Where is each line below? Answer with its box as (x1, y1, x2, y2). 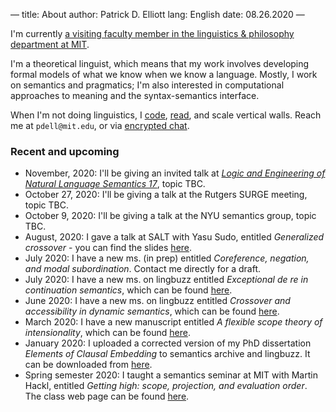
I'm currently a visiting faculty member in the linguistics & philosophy (10, 28, 295, 39)
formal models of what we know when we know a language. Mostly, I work (10, 69, 318, 80)
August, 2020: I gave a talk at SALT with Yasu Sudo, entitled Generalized (24, 231, 325, 243)
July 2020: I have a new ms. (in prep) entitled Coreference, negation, (24, 252, 310, 264)
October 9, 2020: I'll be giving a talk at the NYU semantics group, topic (24, 210, 317, 222)
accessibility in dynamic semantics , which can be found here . (24, 305, 280, 318)
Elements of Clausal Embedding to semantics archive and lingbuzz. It (24, 348, 311, 360)
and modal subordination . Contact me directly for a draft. (24, 263, 262, 275)
